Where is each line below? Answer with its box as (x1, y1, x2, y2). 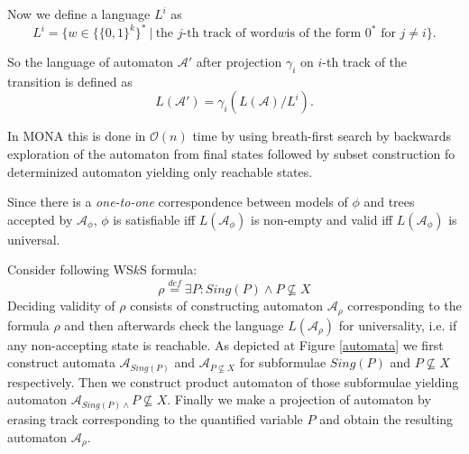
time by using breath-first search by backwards (192, 126, 452, 145)
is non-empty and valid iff (251, 209, 393, 228)
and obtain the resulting (319, 409, 454, 428)
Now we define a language (7, 5, 151, 23)
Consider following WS (7, 260, 133, 279)
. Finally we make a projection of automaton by (167, 390, 431, 409)
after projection (196, 52, 282, 71)
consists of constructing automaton (130, 296, 324, 315)
